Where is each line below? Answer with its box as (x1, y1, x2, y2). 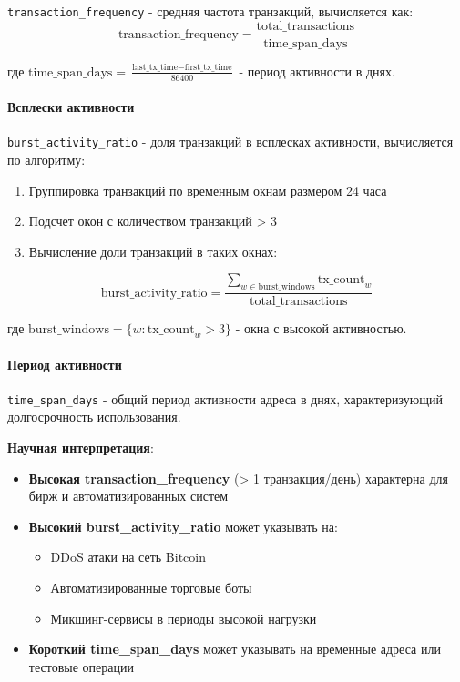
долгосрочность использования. (7, 407, 181, 426)
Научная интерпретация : (7, 438, 154, 457)
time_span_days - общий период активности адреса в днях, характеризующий (7, 389, 443, 408)
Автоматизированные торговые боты (50, 578, 252, 597)
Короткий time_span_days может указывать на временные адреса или (28, 639, 441, 658)
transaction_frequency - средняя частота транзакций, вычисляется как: (7, 2, 414, 20)
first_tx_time (184, 63, 232, 73)
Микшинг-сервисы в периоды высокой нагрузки (50, 608, 317, 627)
